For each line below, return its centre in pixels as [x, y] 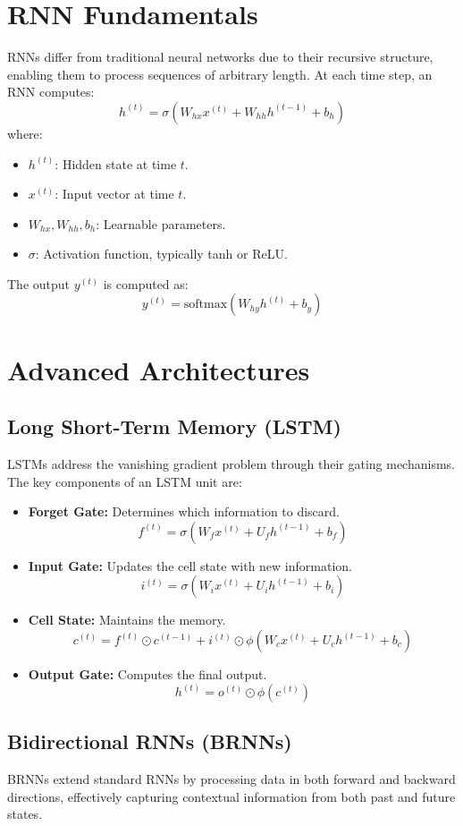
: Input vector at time [114, 194]
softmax [206, 305]
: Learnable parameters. [161, 223]
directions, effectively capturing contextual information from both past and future [231, 796]
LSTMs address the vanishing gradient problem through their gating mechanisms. [231, 464]
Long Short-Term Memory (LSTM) [174, 426]
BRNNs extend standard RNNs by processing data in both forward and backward [231, 779]
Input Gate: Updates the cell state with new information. [190, 565]
